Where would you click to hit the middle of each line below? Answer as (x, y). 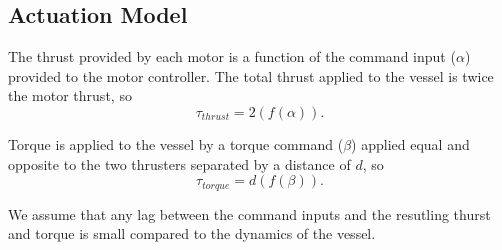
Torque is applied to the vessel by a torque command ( (176, 143)
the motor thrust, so (70, 95)
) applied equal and (410, 143)
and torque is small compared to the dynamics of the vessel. (192, 233)
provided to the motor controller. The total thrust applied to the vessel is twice (251, 75)
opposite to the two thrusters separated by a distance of (179, 163)
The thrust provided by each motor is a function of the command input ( (232, 56)
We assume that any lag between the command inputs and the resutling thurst (249, 213)
